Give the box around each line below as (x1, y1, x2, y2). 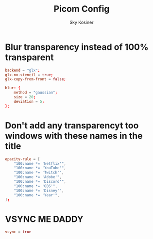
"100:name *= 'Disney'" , (14, 188, 64, 193)
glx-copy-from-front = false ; (5, 77, 67, 82)
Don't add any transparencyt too (5, 120, 139, 131)
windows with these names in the (5, 130, 143, 141)
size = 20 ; (14, 95, 36, 100)
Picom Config (53, 3, 110, 15)
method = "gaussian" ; (14, 90, 57, 95)
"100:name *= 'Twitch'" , (14, 170, 64, 175)
